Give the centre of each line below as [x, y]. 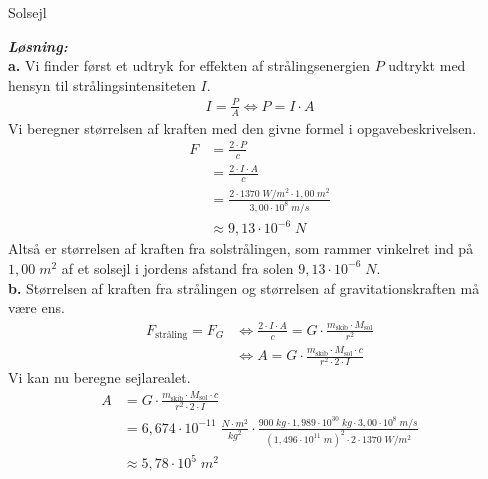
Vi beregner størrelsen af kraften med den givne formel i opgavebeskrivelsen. [242, 127]
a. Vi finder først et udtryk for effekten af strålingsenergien [189, 65]
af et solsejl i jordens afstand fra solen [177, 267]
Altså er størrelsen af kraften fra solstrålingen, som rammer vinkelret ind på [241, 248]
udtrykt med [427, 65]
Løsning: [38, 45]
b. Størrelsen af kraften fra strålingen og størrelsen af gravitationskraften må [244, 287]
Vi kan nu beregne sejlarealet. [99, 377]
